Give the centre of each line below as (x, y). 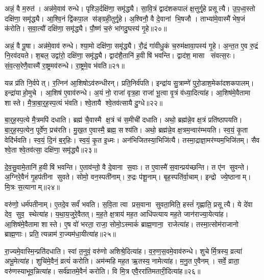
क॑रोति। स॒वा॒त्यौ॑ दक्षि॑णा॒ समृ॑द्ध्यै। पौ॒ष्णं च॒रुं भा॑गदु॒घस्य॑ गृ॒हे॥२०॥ (86, 28)
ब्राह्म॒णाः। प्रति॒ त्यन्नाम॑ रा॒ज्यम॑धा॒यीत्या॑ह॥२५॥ (60, 234)
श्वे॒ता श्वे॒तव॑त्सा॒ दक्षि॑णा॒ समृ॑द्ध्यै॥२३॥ (51, 150)
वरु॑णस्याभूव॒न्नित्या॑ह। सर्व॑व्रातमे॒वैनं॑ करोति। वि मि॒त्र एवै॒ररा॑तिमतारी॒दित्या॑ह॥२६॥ (103, 271)
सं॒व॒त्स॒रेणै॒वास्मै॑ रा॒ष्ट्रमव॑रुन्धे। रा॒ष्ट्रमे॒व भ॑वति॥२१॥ (65, 65)
